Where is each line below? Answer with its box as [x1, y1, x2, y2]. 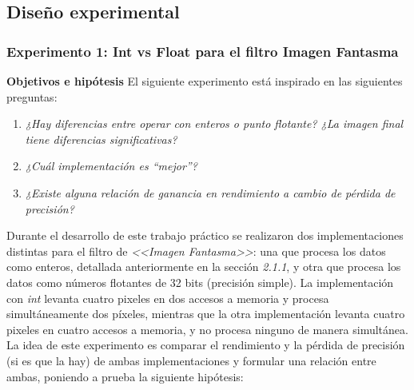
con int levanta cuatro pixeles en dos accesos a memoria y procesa [6, 289, 329, 306]
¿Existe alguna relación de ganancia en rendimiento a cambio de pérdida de [25, 184, 396, 201]
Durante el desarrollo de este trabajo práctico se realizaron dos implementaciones [6, 227, 404, 244]
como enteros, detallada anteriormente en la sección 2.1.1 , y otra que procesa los [6, 258, 401, 275]
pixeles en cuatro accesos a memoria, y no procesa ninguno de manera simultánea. [6, 320, 408, 337]
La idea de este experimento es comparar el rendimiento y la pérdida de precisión [6, 336, 405, 353]
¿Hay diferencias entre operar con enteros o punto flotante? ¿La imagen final [25, 115, 404, 132]
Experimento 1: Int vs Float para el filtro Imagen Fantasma [6, 41, 399, 61]
